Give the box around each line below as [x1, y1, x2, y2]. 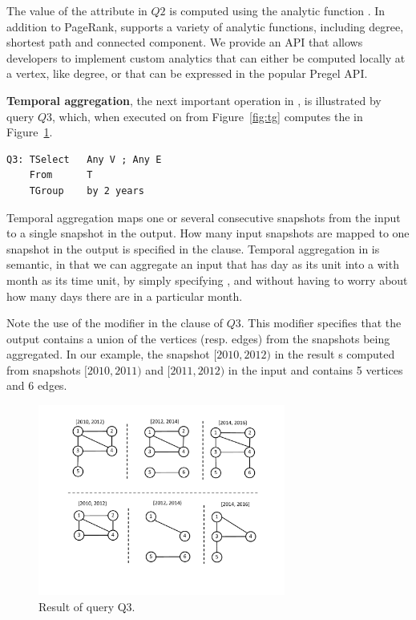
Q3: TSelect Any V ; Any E [6, 153, 162, 165]
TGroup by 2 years [29, 184, 144, 197]
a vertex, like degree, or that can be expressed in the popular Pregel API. [6, 65, 368, 82]
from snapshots [6, 361, 81, 378]
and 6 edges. [6, 377, 67, 394]
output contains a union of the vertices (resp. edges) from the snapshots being [6, 330, 390, 346]
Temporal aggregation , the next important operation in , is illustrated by [6, 91, 382, 108]
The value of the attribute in [6, 2, 147, 18]
